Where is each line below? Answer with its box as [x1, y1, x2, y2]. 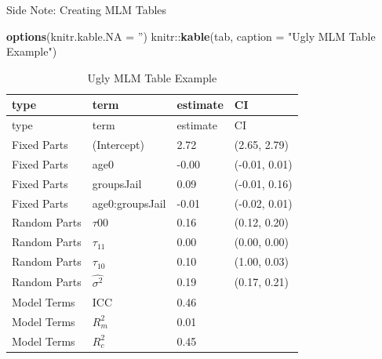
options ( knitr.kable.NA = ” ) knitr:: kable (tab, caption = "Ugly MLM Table [6, 27, 376, 44]
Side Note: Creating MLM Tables [6, 2, 167, 17]
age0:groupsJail [92, 194, 166, 211]
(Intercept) [92, 136, 144, 153]
